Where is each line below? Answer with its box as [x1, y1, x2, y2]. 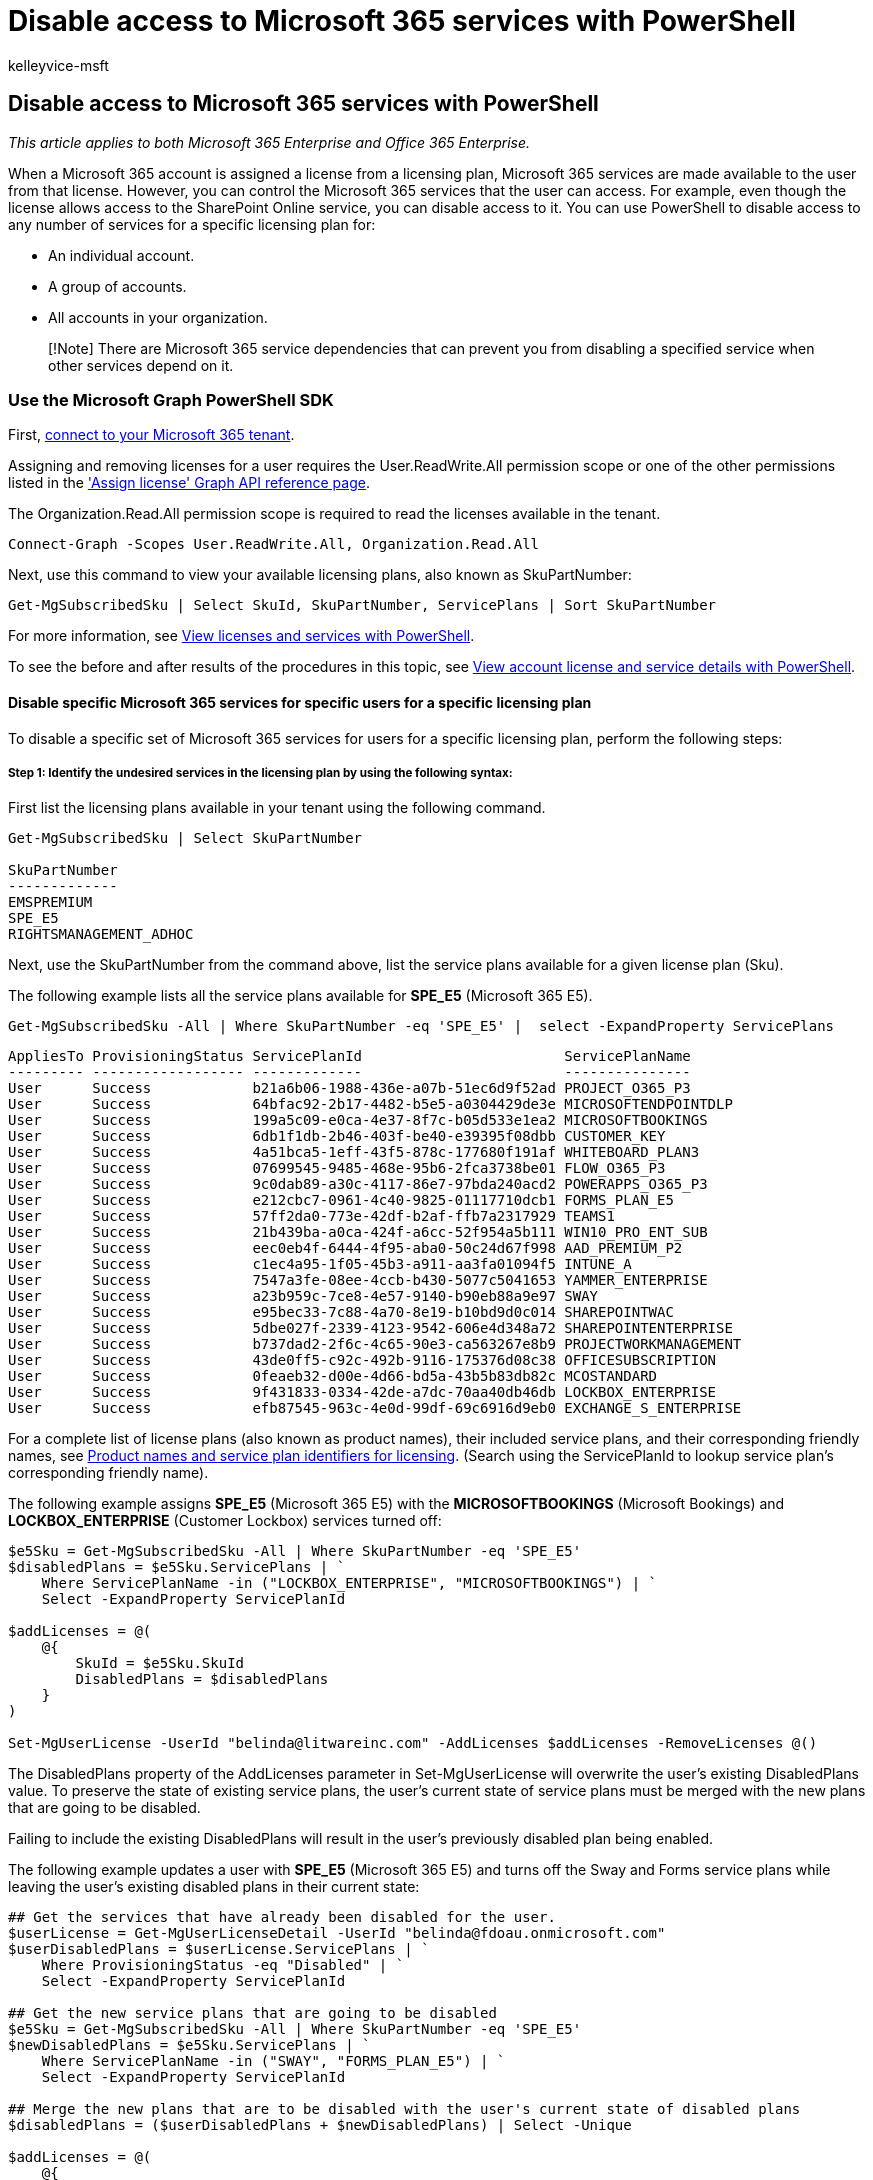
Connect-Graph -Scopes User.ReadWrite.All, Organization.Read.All [8, 536, 540, 553]
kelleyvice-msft [8, 56, 109, 74]
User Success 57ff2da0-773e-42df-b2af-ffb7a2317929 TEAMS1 [8, 1208, 615, 1225]
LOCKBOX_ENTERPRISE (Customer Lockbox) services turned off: [8, 1512, 442, 1530]
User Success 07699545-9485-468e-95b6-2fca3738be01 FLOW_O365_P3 [8, 1160, 666, 1177]
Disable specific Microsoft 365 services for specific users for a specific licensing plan [8, 693, 592, 711]
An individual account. [48, 246, 195, 264]
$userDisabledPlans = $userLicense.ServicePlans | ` [8, 1941, 430, 1958]
